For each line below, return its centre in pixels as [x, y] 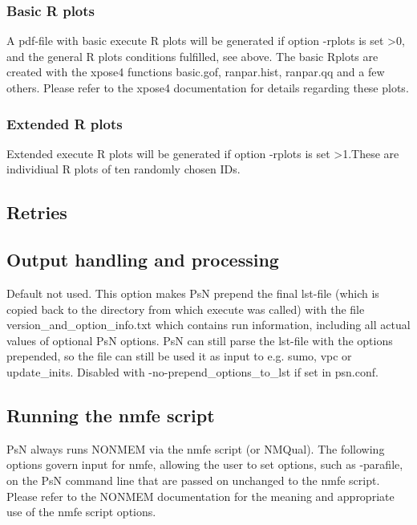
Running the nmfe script [111, 415]
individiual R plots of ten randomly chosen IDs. [123, 169]
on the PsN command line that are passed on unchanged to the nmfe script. [193, 480]
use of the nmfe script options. [81, 512]
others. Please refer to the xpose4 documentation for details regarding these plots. [208, 87]
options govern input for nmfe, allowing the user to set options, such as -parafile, [205, 464]
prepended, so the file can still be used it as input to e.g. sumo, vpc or [179, 356]
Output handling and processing [143, 260]
